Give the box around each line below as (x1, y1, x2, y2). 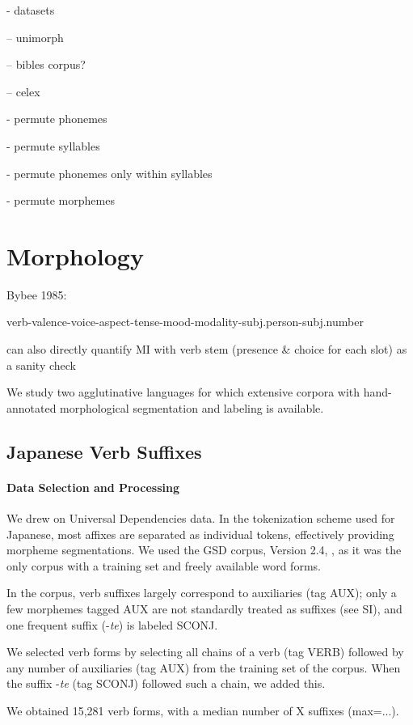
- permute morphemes (6, 192, 115, 209)
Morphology (6, 239, 144, 272)
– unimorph (6, 28, 64, 45)
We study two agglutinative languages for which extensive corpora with (6, 384, 360, 401)
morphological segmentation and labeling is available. (60, 399, 324, 416)
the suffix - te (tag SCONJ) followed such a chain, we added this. (6, 675, 326, 692)
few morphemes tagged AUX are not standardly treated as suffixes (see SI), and (6, 600, 402, 617)
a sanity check (6, 356, 77, 373)
